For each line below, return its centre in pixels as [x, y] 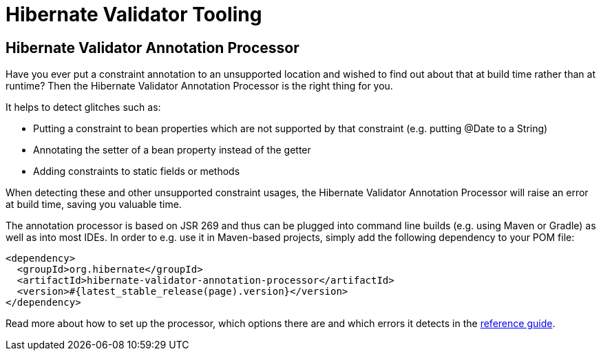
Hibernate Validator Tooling [134, 14]
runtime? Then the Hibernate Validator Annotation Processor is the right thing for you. [199, 86]
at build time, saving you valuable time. [94, 205]
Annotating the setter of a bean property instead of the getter [172, 150]
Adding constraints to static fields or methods [137, 171]
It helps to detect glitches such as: [83, 107]
